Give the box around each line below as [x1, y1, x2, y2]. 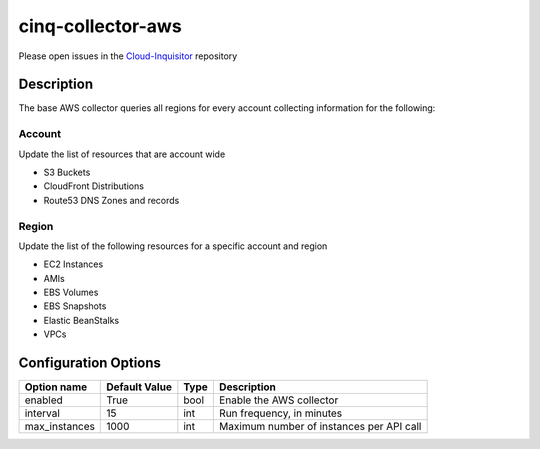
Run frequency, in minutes [218, 406, 343, 420]
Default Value [106, 380, 172, 394]
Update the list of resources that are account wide [18, 148, 226, 160]
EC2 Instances [43, 258, 104, 270]
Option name [24, 380, 88, 394]
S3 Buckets [43, 166, 91, 178]
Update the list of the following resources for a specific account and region [18, 240, 328, 252]
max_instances [24, 420, 95, 434]
